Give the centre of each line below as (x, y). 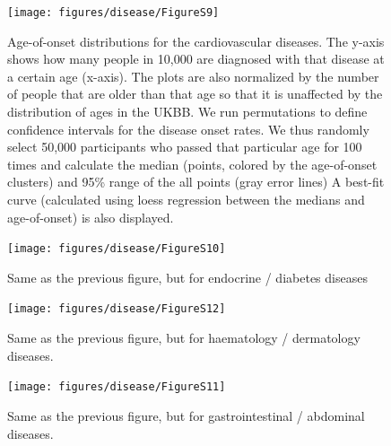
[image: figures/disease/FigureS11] (117, 387)
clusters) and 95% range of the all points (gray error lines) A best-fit (196, 182)
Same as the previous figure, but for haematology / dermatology (184, 338)
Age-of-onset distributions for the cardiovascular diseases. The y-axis (196, 41)
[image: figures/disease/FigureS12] (117, 309)
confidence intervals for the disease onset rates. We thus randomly (188, 129)
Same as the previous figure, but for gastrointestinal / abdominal (186, 415)
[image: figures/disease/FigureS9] (113, 13)
